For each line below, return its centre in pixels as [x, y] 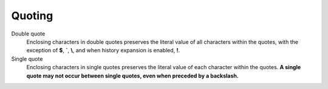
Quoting [32, 16]
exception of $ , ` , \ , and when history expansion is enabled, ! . [103, 51]
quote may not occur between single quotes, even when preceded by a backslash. [133, 76]
